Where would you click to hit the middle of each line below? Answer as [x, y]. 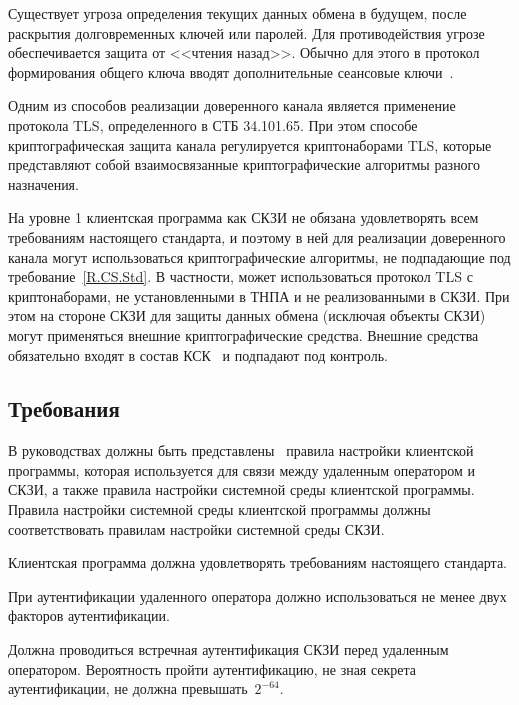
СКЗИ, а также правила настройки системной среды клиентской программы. [241, 489]
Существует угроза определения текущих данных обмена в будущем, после [237, 13]
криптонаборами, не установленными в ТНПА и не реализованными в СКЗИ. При [259, 295]
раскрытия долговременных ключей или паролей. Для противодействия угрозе [246, 32]
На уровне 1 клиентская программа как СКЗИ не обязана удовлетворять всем [243, 217]
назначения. [43, 183]
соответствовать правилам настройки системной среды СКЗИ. [196, 528]
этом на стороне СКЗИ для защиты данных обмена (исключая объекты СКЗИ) [247, 315]
